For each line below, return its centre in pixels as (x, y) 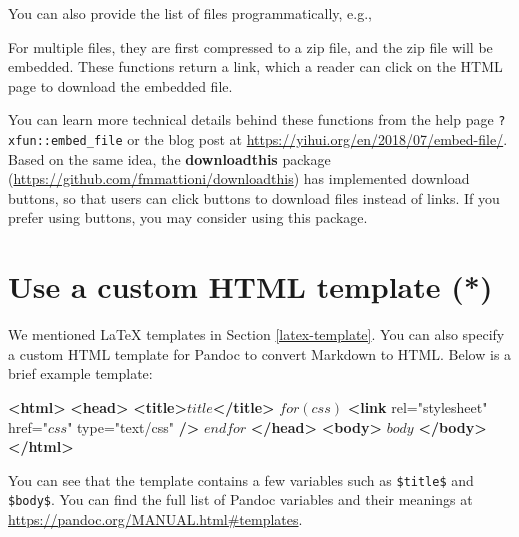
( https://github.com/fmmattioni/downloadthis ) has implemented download (239, 178)
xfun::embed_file (65, 141)
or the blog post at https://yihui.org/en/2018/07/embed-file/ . (317, 139)
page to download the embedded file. (120, 85)
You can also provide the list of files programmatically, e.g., (190, 13)
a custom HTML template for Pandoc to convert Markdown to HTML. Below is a (260, 353)
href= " (28, 426)
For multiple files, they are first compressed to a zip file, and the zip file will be (250, 46)
